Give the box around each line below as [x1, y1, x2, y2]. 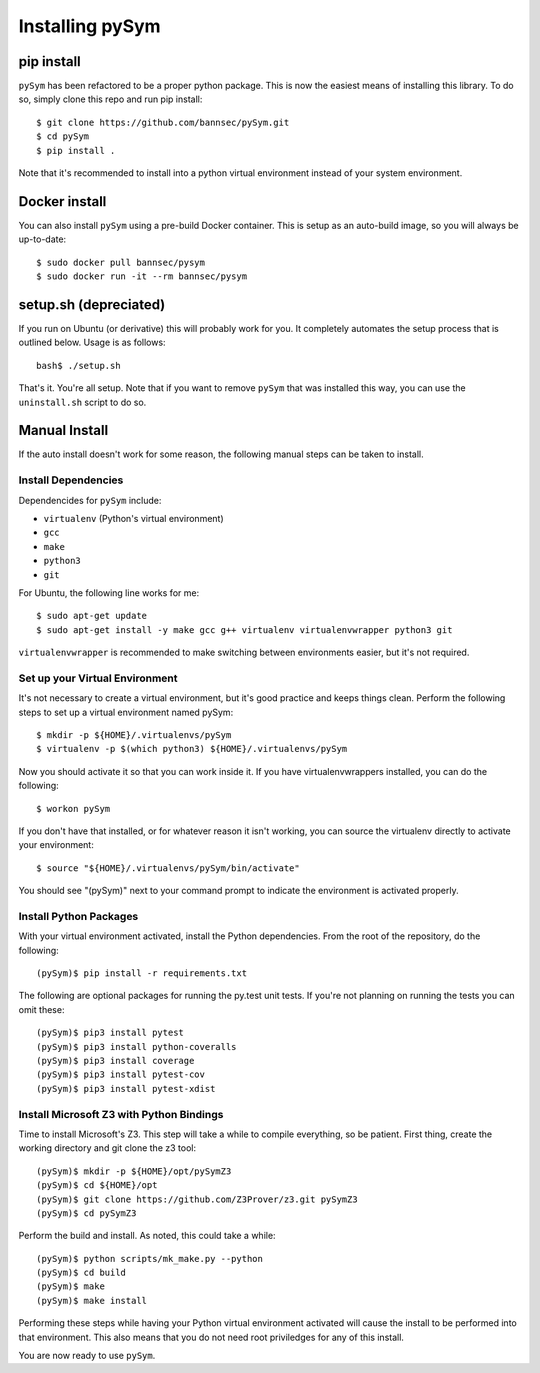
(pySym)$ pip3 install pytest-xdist [36, 1083, 216, 1094]
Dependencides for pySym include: [18, 494, 162, 506]
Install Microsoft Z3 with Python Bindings [18, 1107, 224, 1121]
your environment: [18, 839, 94, 851]
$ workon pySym [36, 803, 111, 814]
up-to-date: [18, 233, 67, 245]
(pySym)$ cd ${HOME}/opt [36, 1180, 158, 1191]
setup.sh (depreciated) [18, 296, 166, 313]
